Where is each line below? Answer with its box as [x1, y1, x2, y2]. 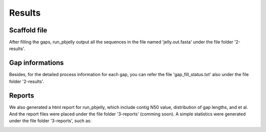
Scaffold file [9, 26, 48, 34]
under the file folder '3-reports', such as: [9, 118, 92, 124]
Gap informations [9, 59, 64, 67]
